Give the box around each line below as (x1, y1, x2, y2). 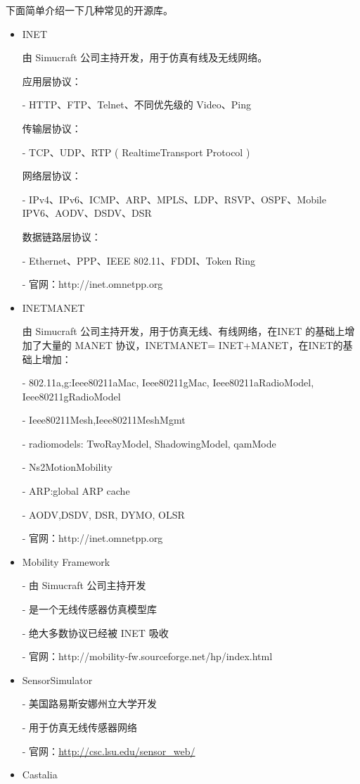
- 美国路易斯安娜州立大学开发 (22, 696, 157, 711)
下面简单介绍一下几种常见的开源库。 (6, 3, 173, 17)
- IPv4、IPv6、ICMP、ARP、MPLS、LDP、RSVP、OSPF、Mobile (22, 191, 326, 206)
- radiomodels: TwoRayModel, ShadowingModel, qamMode (22, 436, 276, 450)
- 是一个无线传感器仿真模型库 (22, 602, 157, 617)
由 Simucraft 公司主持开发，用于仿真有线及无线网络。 (22, 50, 268, 65)
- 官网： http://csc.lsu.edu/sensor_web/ (22, 743, 195, 758)
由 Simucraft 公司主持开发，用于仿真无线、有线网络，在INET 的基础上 (22, 324, 345, 339)
